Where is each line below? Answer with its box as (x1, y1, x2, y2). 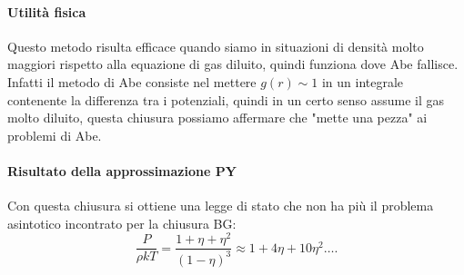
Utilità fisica (7, 2, 86, 21)
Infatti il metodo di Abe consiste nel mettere (7, 72, 257, 91)
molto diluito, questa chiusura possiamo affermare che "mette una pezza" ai (7, 108, 428, 127)
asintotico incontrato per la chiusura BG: (7, 213, 237, 232)
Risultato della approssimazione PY (7, 161, 237, 180)
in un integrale (321, 72, 404, 91)
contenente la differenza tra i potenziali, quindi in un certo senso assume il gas (7, 90, 444, 109)
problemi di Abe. (7, 125, 102, 144)
